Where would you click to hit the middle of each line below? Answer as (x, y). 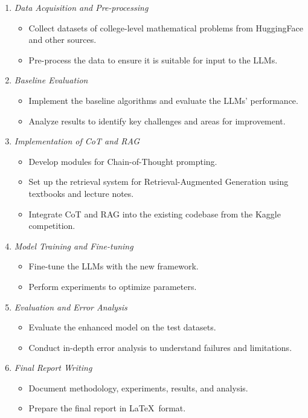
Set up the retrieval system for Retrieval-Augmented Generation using (159, 182)
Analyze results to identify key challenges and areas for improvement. (157, 121)
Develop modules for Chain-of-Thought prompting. (123, 161)
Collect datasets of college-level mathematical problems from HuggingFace (166, 27)
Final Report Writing (53, 368)
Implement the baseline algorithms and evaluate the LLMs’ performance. (163, 100)
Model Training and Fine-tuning (74, 246)
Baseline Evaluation (51, 80)
